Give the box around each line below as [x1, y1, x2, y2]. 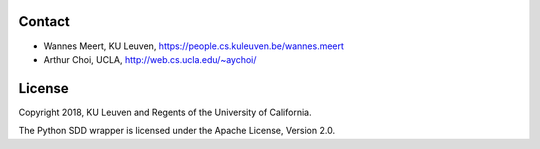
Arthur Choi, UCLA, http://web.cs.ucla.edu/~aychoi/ [43, 53, 257, 65]
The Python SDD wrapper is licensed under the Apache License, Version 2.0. [18, 125, 335, 137]
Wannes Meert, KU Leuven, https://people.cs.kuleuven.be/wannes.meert [43, 40, 345, 52]
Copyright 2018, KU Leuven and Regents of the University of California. [18, 106, 312, 118]
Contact [18, 13, 70, 30]
